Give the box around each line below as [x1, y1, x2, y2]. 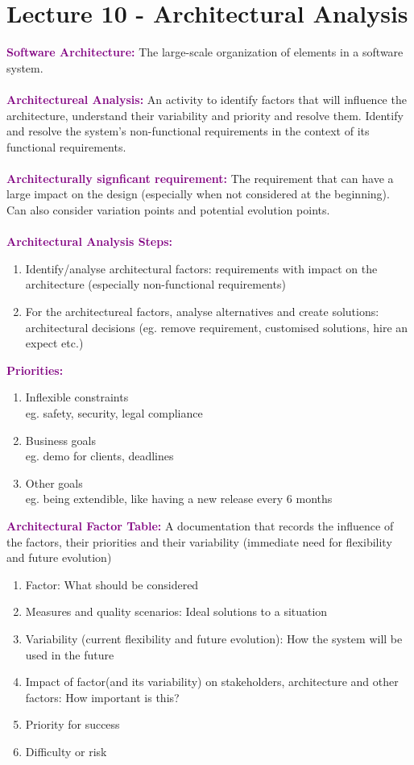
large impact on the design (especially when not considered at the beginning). [6, 185, 390, 202]
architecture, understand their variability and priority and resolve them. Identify [6, 106, 404, 123]
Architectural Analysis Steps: [6, 233, 172, 250]
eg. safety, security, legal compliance [25, 405, 203, 421]
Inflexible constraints [25, 389, 129, 405]
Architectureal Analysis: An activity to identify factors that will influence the [6, 90, 407, 107]
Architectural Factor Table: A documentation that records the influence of [6, 517, 394, 534]
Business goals [25, 431, 97, 448]
